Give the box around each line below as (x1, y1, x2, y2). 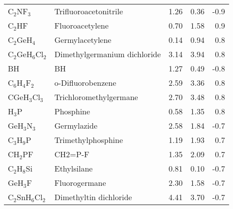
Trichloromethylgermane (54, 91, 138, 103)
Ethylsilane (54, 163, 93, 174)
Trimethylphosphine (54, 134, 123, 145)
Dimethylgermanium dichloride (54, 48, 161, 60)
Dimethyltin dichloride (54, 191, 132, 203)
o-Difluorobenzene (54, 77, 116, 88)
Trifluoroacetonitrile (54, 5, 123, 17)
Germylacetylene (54, 34, 112, 45)
